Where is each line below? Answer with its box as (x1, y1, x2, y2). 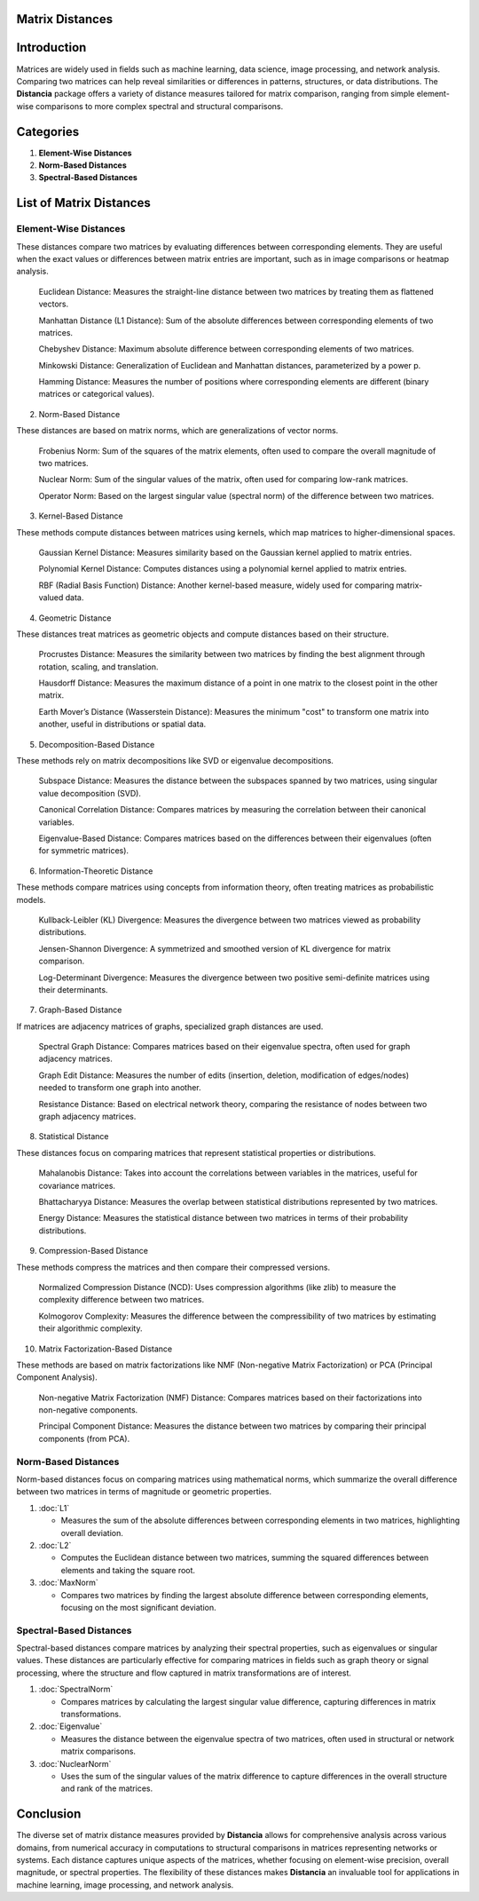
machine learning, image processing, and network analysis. (16, 1879, 234, 1890)
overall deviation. (60, 1527, 123, 1538)
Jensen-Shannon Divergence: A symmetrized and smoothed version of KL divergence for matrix (38, 943, 391, 954)
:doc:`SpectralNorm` (38, 1683, 114, 1695)
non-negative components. (38, 1405, 138, 1415)
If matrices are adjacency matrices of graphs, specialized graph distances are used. (16, 1021, 324, 1032)
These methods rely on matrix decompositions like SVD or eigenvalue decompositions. (16, 756, 334, 766)
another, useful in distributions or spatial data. (38, 719, 207, 730)
